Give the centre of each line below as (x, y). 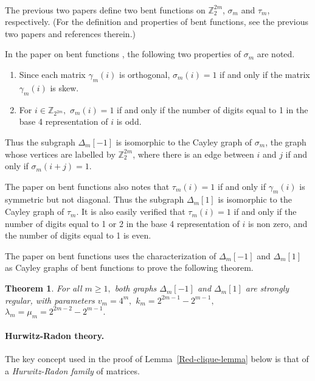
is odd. (129, 121)
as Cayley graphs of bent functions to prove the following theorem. (129, 267)
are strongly (267, 288)
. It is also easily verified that (131, 211)
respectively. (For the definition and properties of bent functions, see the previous (157, 22)
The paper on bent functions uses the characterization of (111, 255)
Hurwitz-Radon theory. (55, 336)
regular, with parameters (50, 300)
